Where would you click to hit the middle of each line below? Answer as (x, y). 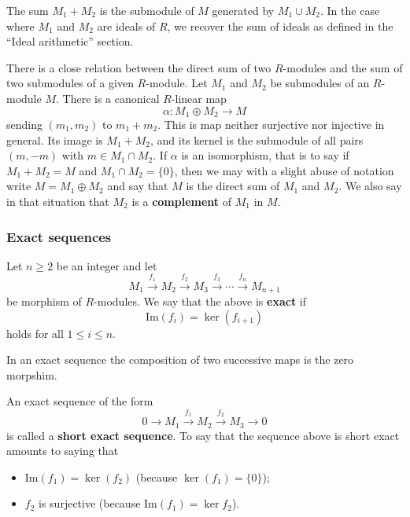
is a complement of (182, 201)
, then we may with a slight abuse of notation (284, 170)
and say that (138, 186)
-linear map (199, 98)
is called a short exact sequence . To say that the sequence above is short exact (203, 435)
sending (24, 125)
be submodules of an (320, 83)
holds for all (35, 333)
